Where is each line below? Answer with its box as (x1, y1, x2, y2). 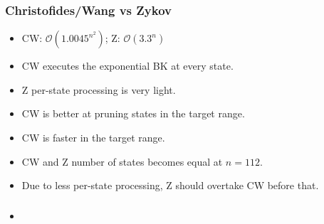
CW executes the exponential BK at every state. (21, 58, 234, 73)
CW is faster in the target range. (21, 130, 165, 144)
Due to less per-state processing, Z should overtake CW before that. (21, 178, 319, 193)
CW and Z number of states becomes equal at (21, 154, 223, 169)
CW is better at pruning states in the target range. (21, 106, 245, 121)
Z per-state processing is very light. (21, 82, 176, 97)
